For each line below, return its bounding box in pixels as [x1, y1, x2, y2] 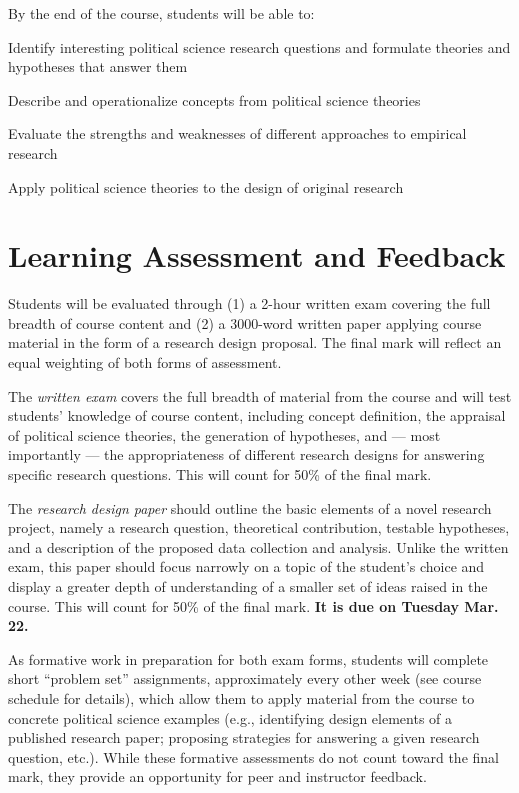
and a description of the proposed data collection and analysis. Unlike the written [8, 536, 509, 557]
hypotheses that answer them [8, 56, 188, 77]
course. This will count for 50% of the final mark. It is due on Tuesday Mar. [8, 595, 499, 616]
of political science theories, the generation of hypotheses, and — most [8, 424, 441, 445]
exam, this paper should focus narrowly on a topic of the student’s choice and [8, 556, 485, 577]
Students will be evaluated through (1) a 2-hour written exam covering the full [8, 293, 491, 314]
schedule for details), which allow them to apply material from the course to [8, 687, 475, 708]
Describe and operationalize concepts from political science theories [8, 89, 421, 110]
